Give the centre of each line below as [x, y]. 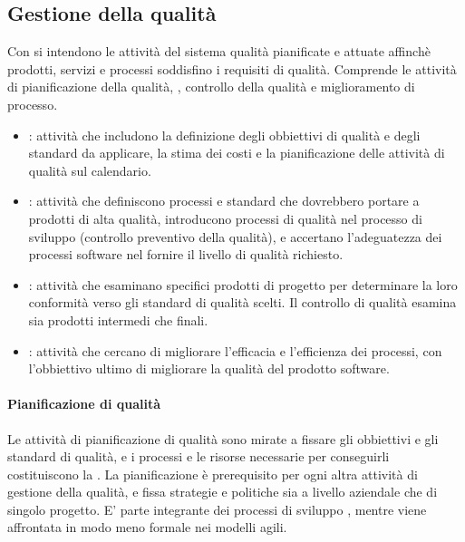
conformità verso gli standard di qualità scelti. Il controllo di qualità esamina [242, 302]
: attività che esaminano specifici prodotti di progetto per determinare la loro [243, 284]
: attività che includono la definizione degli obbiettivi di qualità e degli [224, 135]
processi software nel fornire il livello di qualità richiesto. [186, 254]
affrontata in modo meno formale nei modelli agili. [147, 527]
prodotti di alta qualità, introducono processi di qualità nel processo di [225, 218]
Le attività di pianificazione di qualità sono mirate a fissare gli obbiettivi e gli [223, 438]
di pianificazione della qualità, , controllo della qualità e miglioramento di [211, 87]
